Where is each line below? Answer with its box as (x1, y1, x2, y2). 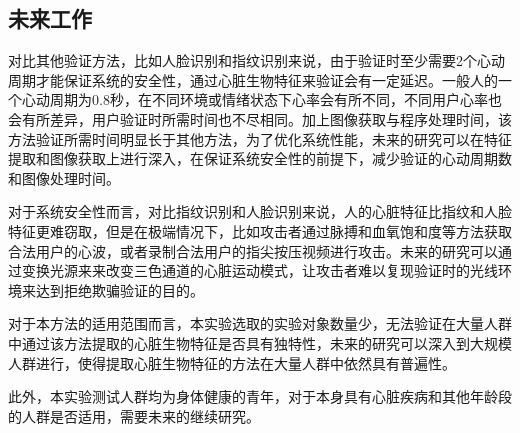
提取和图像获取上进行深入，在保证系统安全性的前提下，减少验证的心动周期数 (8, 148, 512, 169)
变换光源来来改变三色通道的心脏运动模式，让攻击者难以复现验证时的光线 (21, 260, 498, 281)
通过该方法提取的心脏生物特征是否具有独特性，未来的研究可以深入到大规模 (21, 332, 512, 353)
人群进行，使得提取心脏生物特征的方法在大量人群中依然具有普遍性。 (8, 352, 456, 373)
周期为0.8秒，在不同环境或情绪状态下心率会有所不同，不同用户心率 (49, 89, 488, 110)
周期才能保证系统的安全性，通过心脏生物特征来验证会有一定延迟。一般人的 (8, 69, 498, 90)
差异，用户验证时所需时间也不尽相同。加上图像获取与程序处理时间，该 (49, 108, 512, 129)
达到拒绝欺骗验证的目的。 (35, 279, 204, 300)
